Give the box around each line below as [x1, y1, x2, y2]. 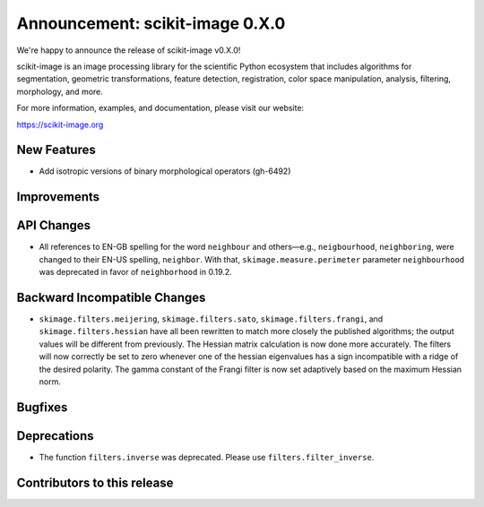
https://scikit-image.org [16, 119, 104, 130]
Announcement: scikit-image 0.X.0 [16, 13, 286, 33]
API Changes [16, 218, 91, 233]
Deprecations [16, 428, 94, 443]
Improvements [16, 189, 100, 205]
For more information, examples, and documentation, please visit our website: [16, 103, 305, 114]
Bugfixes [16, 400, 68, 415]
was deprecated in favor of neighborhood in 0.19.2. [39, 267, 232, 278]
